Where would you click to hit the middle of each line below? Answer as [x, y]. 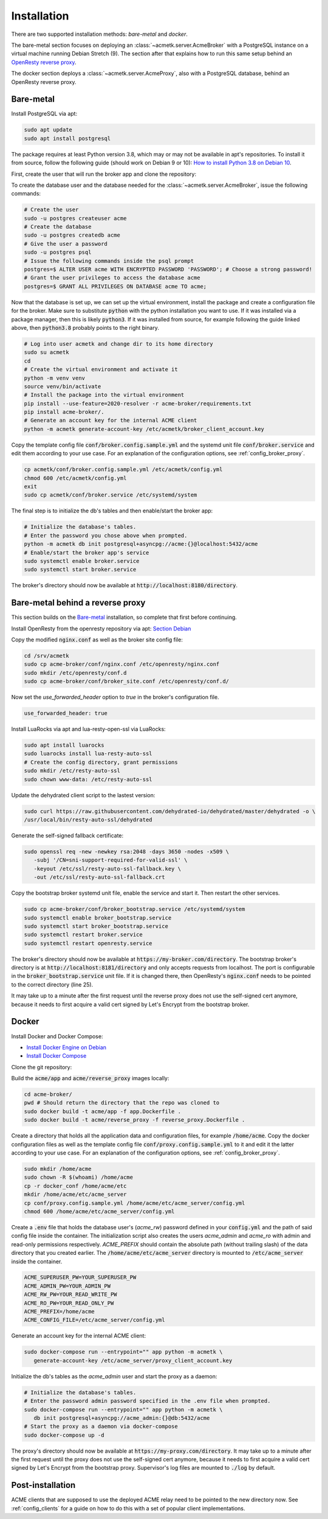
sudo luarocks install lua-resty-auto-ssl [88, 754]
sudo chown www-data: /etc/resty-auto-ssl [88, 779]
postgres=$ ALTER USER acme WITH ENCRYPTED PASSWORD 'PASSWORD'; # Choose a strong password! [168, 270]
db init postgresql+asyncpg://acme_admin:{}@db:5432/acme [122, 1418]
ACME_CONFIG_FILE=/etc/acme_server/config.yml [94, 1320]
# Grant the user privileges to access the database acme [112, 278]
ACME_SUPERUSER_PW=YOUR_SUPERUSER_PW [80, 1277]
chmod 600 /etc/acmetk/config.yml [75, 478]
